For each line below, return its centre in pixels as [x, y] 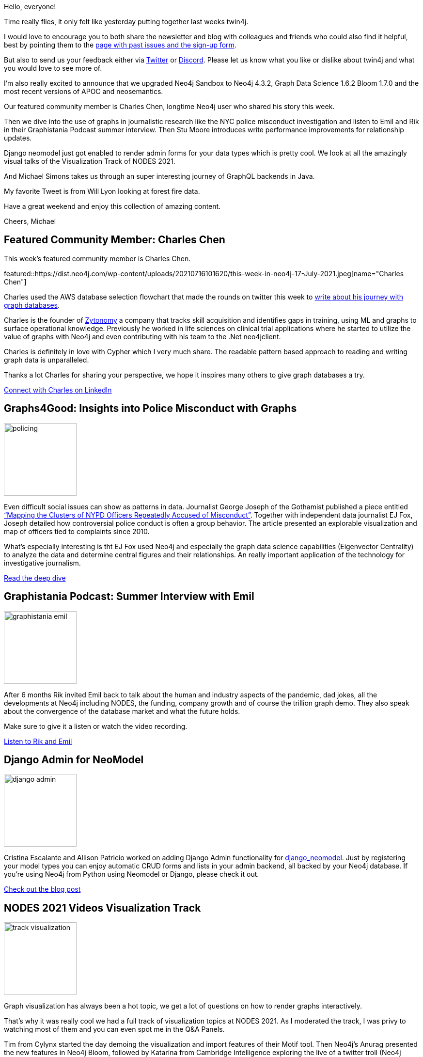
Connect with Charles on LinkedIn [58, 390]
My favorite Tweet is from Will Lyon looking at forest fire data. [102, 191]
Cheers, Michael [30, 221]
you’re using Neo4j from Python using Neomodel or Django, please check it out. [132, 874]
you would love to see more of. [53, 68]
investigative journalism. [42, 563]
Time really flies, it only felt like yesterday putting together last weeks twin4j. [126, 22]
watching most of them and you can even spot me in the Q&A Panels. [114, 1029]
